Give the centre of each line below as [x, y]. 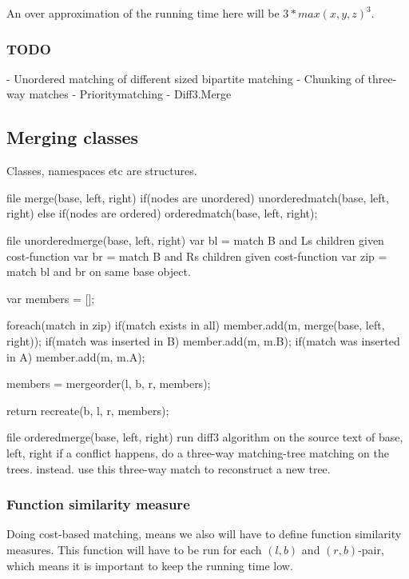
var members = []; [51, 298]
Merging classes [73, 137]
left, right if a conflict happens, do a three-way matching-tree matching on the [198, 452]
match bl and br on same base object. [99, 272]
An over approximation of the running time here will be [143, 13]
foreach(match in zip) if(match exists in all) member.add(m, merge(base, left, [196, 325]
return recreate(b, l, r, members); [88, 410]
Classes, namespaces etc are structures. [102, 171]
